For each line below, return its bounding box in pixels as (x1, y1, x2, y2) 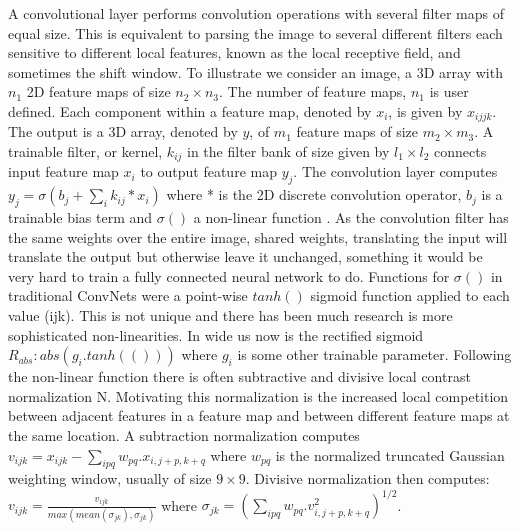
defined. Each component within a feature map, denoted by (8, 100, 372, 121)
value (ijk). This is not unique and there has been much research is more (8, 305, 453, 326)
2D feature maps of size (26, 81, 171, 102)
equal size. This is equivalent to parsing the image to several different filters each (8, 22, 503, 43)
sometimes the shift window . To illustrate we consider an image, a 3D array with (8, 61, 503, 82)
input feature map (8, 161, 119, 182)
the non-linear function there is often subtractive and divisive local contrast (8, 366, 471, 387)
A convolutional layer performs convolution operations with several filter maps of (8, 3, 505, 23)
